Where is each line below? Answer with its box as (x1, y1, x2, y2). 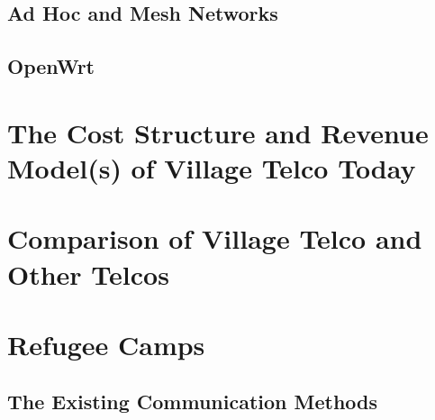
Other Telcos (7, 255, 169, 292)
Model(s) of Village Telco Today (7, 149, 416, 186)
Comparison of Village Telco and (7, 220, 422, 257)
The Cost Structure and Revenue (7, 114, 429, 151)
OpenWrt (7, 52, 95, 80)
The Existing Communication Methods (7, 388, 378, 415)
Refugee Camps (7, 325, 205, 362)
